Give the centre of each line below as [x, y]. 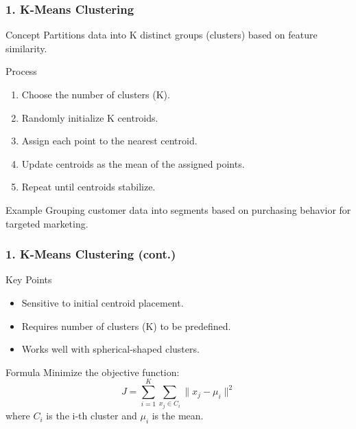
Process [21, 71]
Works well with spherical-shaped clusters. [110, 349]
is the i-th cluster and [92, 416]
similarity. [26, 48]
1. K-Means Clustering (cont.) [91, 254]
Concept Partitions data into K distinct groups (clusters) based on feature [162, 35]
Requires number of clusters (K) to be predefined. [126, 326]
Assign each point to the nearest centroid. [109, 141]
